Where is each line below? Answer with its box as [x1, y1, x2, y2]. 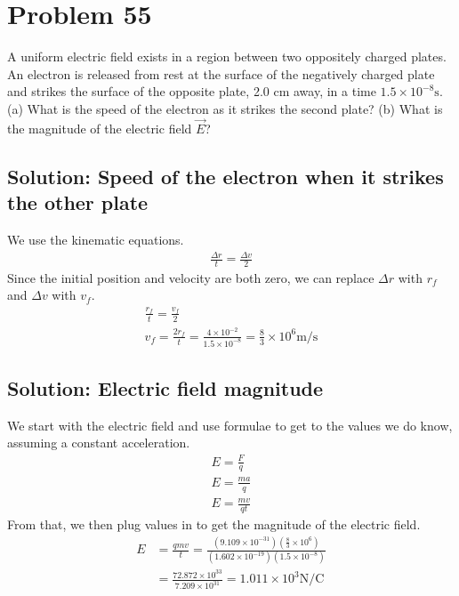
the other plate [7, 189, 149, 216]
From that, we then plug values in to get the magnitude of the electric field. [7, 515, 421, 534]
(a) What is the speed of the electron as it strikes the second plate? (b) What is [7, 99, 443, 117]
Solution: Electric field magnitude [7, 375, 324, 402]
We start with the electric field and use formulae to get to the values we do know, [7, 415, 453, 434]
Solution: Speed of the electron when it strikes [7, 162, 444, 189]
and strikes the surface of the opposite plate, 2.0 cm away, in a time [7, 82, 376, 101]
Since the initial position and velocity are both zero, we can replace [7, 268, 374, 286]
